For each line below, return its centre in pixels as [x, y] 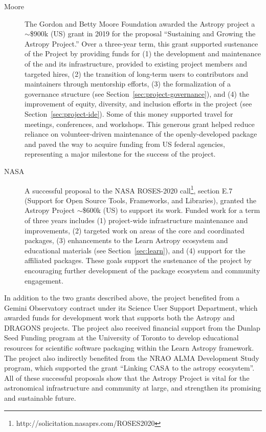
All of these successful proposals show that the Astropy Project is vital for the [127, 377]
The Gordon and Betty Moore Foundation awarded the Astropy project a [140, 23]
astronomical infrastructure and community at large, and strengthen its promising [133, 388]
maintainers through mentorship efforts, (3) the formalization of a [128, 84]
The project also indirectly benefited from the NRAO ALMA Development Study [132, 358]
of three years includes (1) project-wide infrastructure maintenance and [136, 220]
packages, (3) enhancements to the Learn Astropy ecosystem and [126, 240]
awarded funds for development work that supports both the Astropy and [119, 318]
